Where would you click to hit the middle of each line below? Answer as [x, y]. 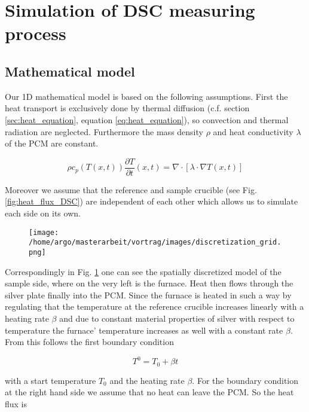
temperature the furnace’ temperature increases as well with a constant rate [144, 330]
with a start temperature [51, 380]
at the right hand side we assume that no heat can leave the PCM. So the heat [149, 392]
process [36, 33]
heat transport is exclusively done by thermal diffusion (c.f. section [127, 108]
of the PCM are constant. [52, 143]
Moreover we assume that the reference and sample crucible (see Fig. [131, 189]
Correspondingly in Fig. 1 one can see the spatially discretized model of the [143, 271]
